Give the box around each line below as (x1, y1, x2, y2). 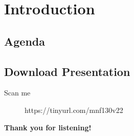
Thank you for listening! (4, 122, 92, 132)
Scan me (4, 87, 31, 98)
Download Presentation (4, 63, 130, 79)
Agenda (4, 33, 45, 49)
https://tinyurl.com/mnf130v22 (25, 104, 123, 115)
